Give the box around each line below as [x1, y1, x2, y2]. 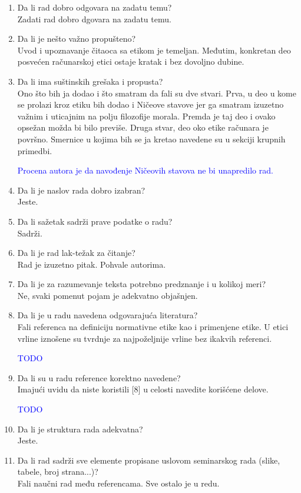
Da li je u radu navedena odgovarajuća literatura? [17, 309, 198, 321]
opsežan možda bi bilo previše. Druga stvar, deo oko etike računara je [17, 121, 269, 134]
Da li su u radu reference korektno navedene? [17, 371, 181, 384]
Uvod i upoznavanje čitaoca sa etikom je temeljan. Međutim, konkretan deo [17, 44, 291, 56]
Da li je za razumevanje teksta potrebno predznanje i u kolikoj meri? [17, 278, 266, 290]
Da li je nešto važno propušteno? [17, 32, 136, 45]
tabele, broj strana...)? [17, 465, 98, 478]
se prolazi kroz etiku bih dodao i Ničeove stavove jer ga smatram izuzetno [17, 98, 284, 111]
